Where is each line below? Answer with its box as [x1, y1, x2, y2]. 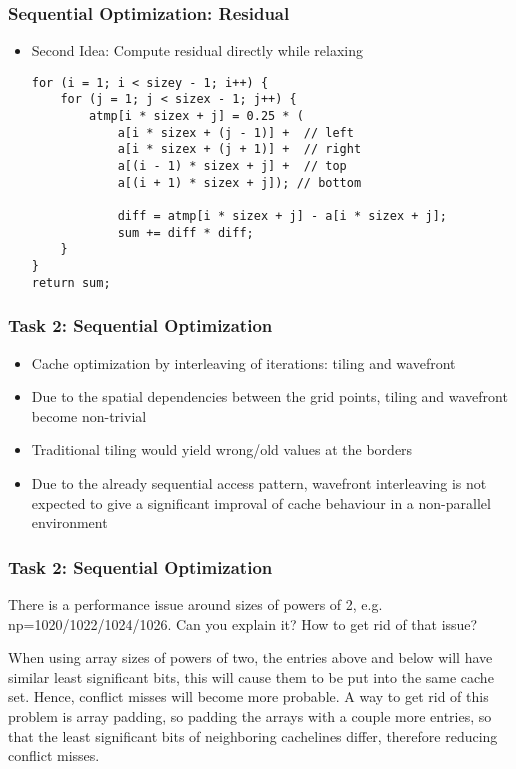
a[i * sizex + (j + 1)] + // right [117, 142, 362, 157]
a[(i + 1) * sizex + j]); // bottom [117, 175, 362, 190]
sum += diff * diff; [117, 225, 254, 240]
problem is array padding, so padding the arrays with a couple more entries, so [8, 705, 492, 726]
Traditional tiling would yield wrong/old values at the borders [31, 439, 413, 460]
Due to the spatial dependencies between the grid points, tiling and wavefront [31, 386, 508, 407]
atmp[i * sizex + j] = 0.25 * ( [89, 109, 304, 124]
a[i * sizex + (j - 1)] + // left [117, 125, 354, 140]
